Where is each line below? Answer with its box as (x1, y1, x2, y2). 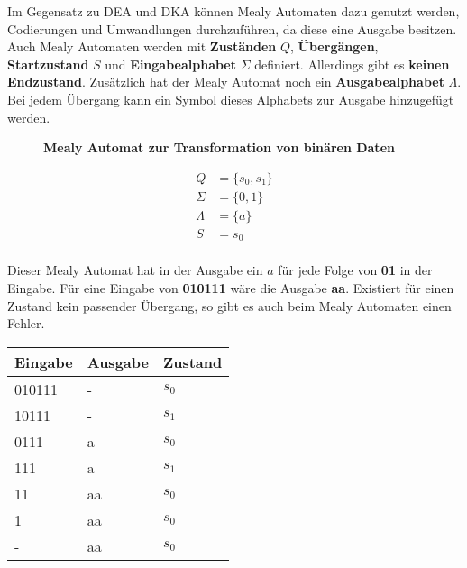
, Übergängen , (290, 37, 379, 56)
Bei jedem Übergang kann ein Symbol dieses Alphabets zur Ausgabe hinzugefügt (7, 89, 454, 108)
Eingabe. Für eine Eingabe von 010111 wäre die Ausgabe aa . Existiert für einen (7, 278, 454, 297)
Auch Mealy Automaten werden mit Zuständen (7, 37, 277, 56)
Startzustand (7, 54, 89, 73)
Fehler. (7, 314, 45, 333)
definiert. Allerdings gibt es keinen (254, 54, 450, 73)
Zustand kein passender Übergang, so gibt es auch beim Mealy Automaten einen (7, 296, 452, 315)
